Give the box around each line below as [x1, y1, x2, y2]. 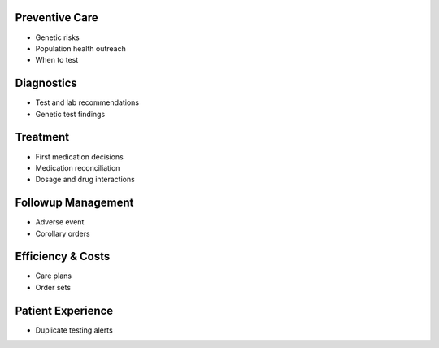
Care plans [35, 271, 72, 281]
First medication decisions [35, 151, 124, 162]
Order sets [35, 282, 72, 292]
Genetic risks [35, 33, 80, 42]
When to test [35, 55, 79, 65]
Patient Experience [15, 303, 114, 317]
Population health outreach [35, 43, 126, 53]
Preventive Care [15, 11, 98, 24]
